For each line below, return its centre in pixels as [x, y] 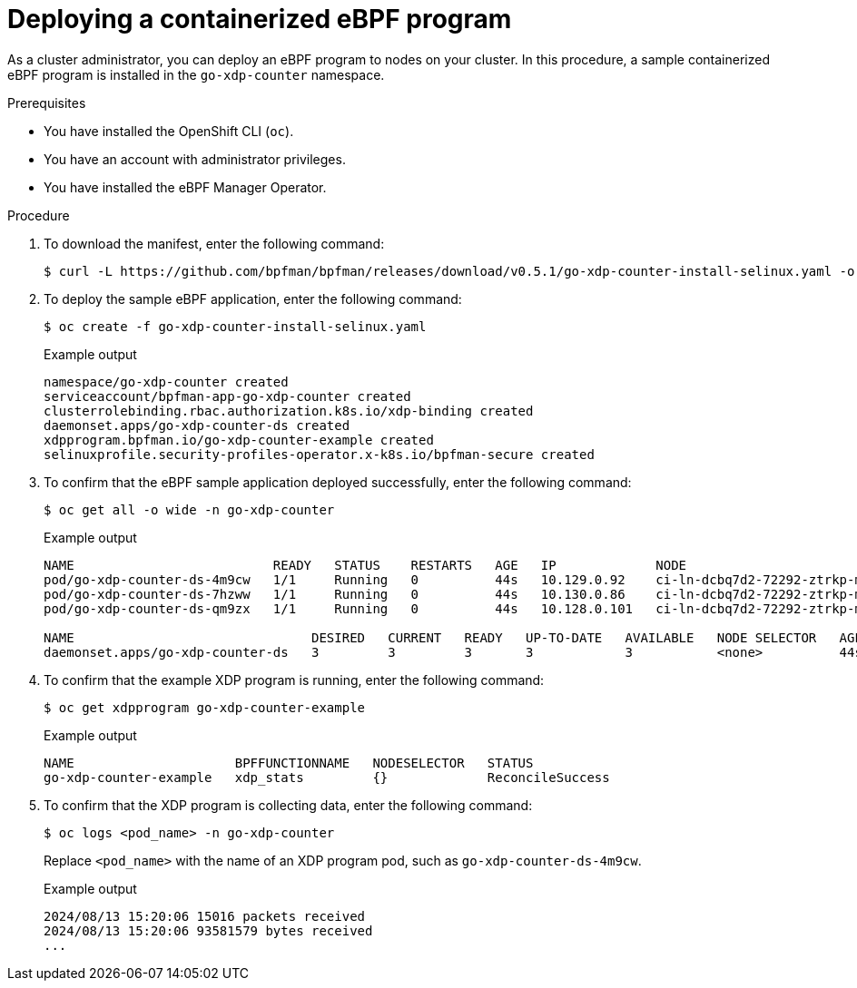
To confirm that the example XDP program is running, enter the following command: [294, 680]
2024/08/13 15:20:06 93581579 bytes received [208, 930]
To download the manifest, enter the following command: [214, 243]
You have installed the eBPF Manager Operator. [185, 187]
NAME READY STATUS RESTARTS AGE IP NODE [365, 565]
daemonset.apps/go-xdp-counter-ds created [197, 425]
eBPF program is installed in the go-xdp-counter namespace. [196, 74]
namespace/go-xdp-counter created [166, 382]
